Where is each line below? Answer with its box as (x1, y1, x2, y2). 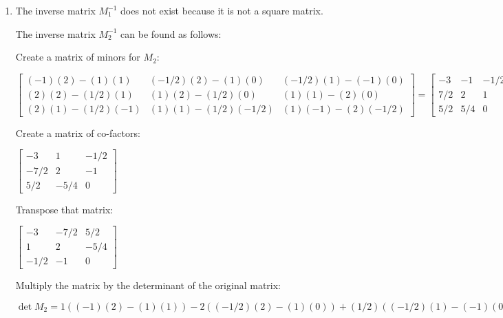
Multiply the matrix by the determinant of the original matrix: (15, 278, 281, 293)
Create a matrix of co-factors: (15, 125, 140, 140)
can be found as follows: (120, 26, 222, 41)
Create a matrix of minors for (15, 50, 140, 64)
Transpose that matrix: (15, 202, 114, 216)
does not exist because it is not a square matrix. (120, 3, 323, 17)
